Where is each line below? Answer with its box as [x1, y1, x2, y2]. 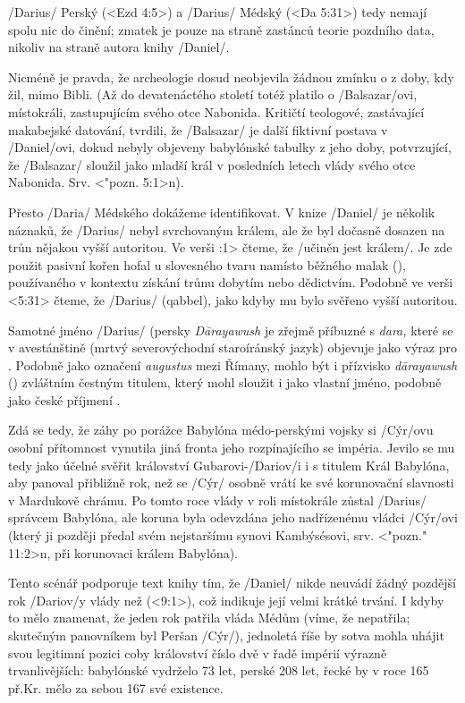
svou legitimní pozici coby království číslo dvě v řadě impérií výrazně [8, 643, 387, 662]
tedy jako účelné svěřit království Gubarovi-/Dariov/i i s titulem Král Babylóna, [8, 455, 450, 474]
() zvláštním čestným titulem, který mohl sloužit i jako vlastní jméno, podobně [8, 373, 442, 392]
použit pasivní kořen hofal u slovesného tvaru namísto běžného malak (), [8, 255, 406, 274]
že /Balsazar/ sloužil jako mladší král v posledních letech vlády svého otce [8, 155, 416, 174]
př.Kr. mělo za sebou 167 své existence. [8, 678, 224, 697]
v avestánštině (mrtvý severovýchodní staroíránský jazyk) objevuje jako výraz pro [8, 338, 457, 357]
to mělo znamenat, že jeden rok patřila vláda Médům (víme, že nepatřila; [8, 608, 410, 627]
